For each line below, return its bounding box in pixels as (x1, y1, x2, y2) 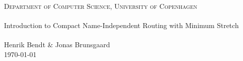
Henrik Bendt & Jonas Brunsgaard (4, 39, 110, 50)
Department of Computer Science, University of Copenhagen (4, 1, 197, 11)
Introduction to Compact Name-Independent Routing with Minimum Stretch (4, 20, 239, 30)
